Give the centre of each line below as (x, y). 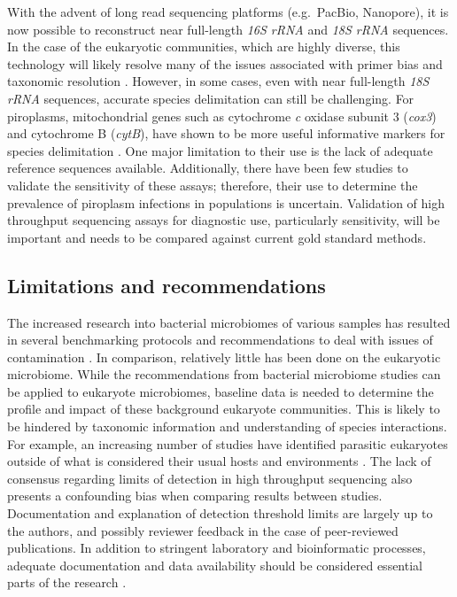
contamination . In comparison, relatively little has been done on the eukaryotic (224, 357)
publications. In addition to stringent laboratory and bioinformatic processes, (217, 548)
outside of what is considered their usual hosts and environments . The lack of (219, 461)
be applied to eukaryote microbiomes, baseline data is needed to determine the (221, 391)
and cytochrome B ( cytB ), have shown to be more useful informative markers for (226, 133)
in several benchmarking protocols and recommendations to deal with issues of (220, 340)
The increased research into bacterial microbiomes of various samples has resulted (229, 322)
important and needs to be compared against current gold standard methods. (217, 237)
